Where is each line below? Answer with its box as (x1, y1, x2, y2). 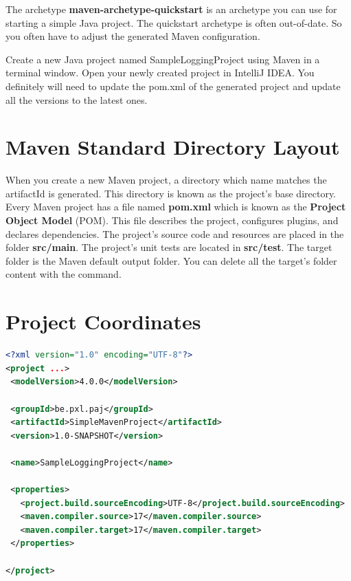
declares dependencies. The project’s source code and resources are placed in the (5, 226, 344, 241)
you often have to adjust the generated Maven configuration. (5, 29, 260, 43)
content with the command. (5, 267, 122, 281)
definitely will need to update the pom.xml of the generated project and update (5, 78, 341, 93)
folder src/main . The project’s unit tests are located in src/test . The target (5, 240, 332, 254)
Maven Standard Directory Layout (5, 133, 340, 161)
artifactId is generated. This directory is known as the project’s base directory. (5, 186, 337, 200)
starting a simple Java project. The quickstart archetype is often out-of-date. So (5, 15, 342, 30)
